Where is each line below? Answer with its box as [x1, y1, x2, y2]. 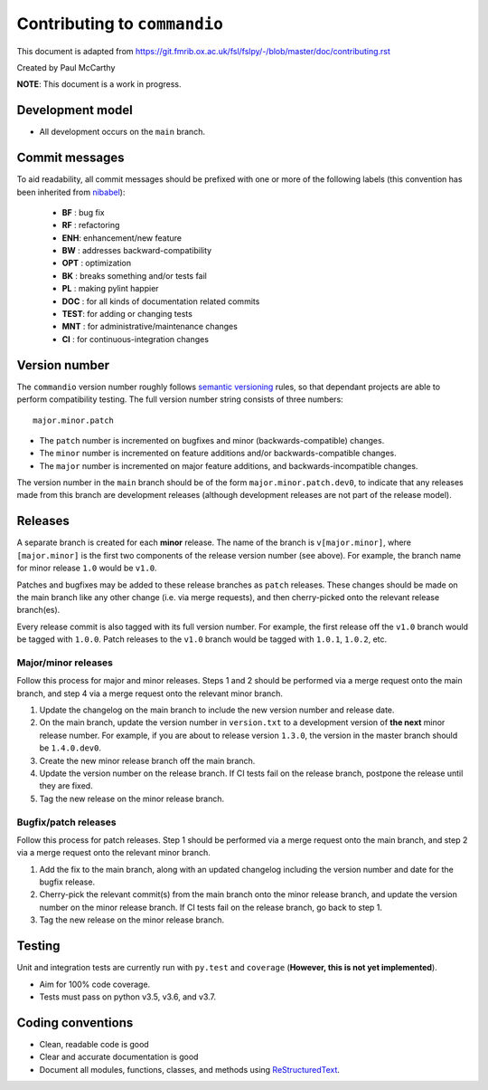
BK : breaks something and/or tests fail [61, 270, 208, 281]
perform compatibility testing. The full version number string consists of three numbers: [16, 394, 343, 405]
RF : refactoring [61, 220, 120, 231]
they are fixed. [39, 780, 94, 791]
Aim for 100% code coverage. [39, 979, 151, 990]
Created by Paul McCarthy [16, 62, 116, 72]
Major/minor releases [16, 656, 113, 669]
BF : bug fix [61, 206, 105, 217]
